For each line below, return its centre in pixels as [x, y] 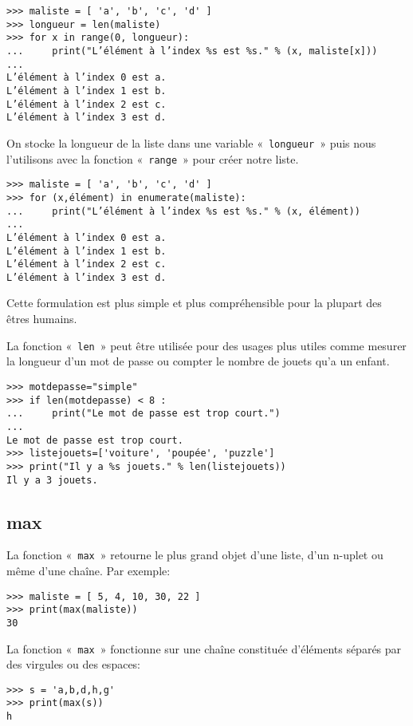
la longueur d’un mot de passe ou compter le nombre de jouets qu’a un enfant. [198, 361]
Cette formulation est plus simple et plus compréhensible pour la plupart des [194, 303]
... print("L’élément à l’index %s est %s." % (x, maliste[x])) [192, 51]
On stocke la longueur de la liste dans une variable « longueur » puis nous [191, 142]
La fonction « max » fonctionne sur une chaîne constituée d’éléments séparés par [204, 648]
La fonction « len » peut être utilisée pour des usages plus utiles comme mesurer [206, 345]
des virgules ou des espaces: [73, 664]
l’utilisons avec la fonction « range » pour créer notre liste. [153, 158]
